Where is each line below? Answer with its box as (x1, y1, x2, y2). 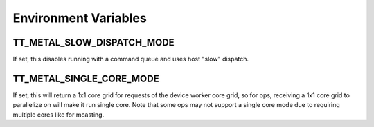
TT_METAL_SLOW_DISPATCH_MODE (12, 37, 175, 48)
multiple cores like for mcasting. (12, 110, 105, 119)
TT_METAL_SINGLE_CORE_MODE (12, 72, 159, 84)
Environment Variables (12, 10, 147, 26)
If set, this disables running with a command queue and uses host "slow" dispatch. (12, 55, 249, 63)
